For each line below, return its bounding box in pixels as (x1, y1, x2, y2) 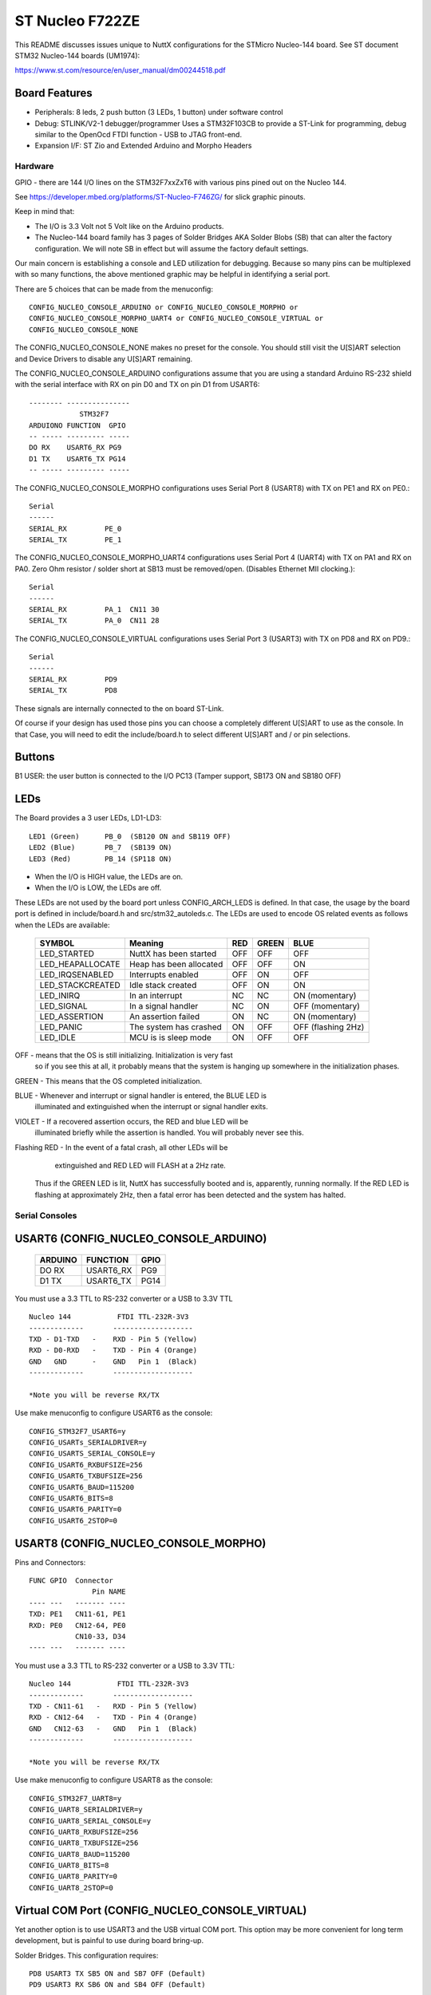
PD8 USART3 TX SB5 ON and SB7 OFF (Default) (29, 1969, 207, 1978)
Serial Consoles (14, 1210, 77, 1221)
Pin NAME (92, 1587, 126, 1596)
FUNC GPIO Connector (29, 1576, 113, 1586)
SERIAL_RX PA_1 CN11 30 (29, 605, 160, 614)
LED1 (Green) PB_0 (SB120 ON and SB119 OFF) (29, 832, 231, 841)
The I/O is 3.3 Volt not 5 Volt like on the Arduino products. (34, 221, 224, 231)
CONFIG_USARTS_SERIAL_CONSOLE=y (29, 1449, 156, 1458)
